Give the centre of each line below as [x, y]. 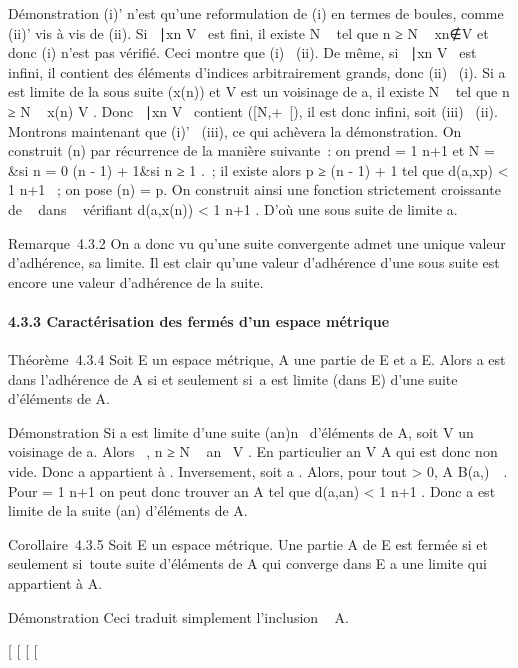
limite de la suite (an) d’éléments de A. [128, 510]
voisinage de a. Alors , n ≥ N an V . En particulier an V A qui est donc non [253, 451]
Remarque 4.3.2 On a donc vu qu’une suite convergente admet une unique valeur [257, 242]
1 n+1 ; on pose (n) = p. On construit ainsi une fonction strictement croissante [254, 189]
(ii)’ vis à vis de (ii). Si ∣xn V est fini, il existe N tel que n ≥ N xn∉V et [248, 32]
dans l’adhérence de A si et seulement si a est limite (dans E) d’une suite [233, 378]
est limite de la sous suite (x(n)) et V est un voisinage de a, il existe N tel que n [259, 91]
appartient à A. [55, 583]
